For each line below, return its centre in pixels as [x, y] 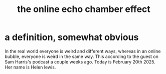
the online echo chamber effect [84, 9]
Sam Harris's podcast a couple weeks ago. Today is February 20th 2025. [80, 61]
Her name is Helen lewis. [30, 67]
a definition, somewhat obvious [72, 37]
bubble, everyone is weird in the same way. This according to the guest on [81, 56]
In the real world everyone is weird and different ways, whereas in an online [83, 51]
